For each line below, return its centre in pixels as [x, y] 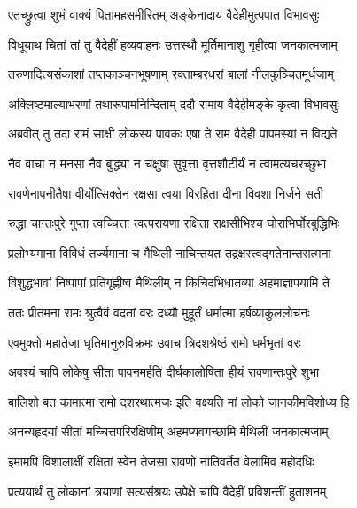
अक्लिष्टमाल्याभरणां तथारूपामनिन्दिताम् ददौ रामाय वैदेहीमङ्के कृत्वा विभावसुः [174, 103]
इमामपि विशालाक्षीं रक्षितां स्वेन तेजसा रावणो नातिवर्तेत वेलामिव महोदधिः [161, 461]
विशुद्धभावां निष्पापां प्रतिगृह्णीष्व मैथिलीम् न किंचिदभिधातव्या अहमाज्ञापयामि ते [169, 282]
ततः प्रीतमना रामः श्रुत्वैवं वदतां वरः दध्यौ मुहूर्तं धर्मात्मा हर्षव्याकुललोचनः [159, 312]
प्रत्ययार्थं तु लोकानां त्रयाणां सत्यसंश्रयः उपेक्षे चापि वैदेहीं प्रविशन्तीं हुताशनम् [167, 491]
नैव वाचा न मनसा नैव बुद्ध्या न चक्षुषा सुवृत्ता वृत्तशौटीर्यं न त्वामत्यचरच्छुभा [167, 163]
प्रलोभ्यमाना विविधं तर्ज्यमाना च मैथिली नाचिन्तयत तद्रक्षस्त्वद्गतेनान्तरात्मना [170, 252]
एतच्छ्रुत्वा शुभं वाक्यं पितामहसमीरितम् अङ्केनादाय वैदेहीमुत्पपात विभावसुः [164, 14]
